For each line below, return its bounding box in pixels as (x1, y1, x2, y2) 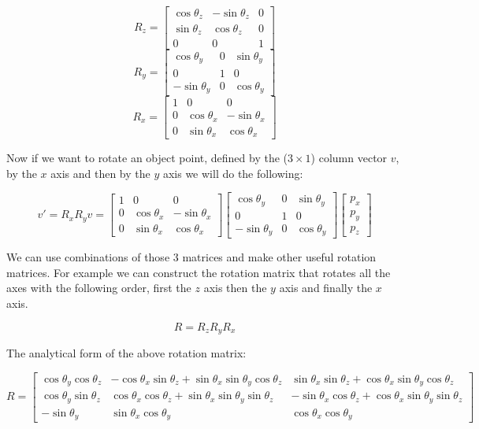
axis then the (203, 279, 267, 296)
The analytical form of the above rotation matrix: (6, 345, 247, 361)
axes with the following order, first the (6, 279, 191, 296)
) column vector (310, 150, 388, 165)
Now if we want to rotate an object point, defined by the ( (6, 150, 288, 165)
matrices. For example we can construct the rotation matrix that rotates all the (6, 264, 391, 280)
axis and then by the (50, 165, 150, 181)
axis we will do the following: (162, 165, 303, 181)
